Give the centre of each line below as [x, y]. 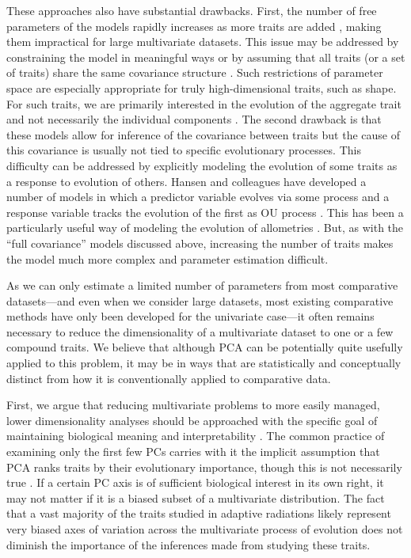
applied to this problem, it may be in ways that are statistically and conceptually [204, 363]
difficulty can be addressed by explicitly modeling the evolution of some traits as [202, 165]
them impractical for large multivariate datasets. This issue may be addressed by [203, 42]
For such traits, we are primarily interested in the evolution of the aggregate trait [204, 103]
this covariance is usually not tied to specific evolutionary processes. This [184, 150]
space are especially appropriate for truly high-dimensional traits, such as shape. [202, 87]
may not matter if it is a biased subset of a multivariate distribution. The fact [196, 497]
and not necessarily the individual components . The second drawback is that [194, 119]
